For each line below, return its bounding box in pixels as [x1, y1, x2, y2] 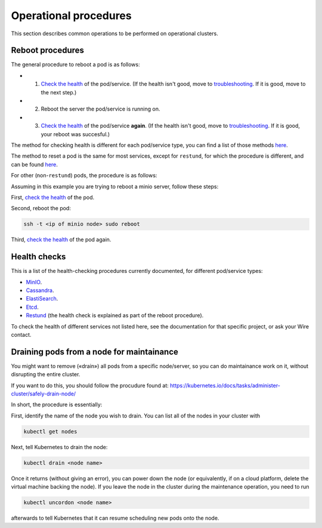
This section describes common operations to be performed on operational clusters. [11, 30, 219, 37]
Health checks [11, 251, 66, 262]
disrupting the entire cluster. [11, 371, 80, 378]
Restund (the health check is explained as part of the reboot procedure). [26, 312, 204, 319]
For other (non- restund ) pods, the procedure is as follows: [11, 172, 157, 179]
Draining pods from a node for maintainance [11, 346, 179, 357]
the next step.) [41, 88, 77, 96]
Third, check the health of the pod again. [11, 236, 112, 243]
